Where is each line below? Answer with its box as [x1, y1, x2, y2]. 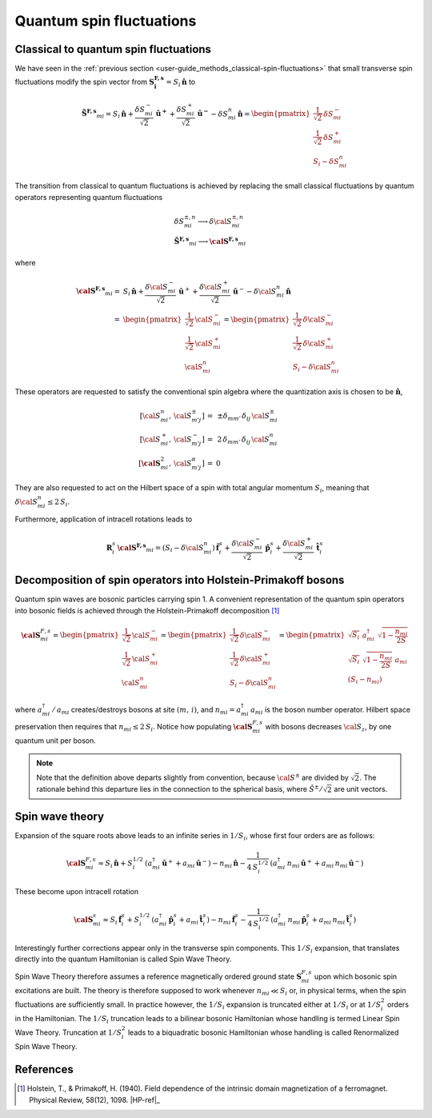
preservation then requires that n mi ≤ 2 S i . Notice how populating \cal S [14, 721, 253, 733]
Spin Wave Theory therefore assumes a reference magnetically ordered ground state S [14, 972, 302, 981]
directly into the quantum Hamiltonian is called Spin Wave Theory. [14, 954, 232, 964]
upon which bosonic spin [314, 972, 398, 981]
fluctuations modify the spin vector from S [14, 77, 155, 87]
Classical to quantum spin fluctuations [14, 42, 212, 56]
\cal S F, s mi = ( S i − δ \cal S [117, 541, 204, 554]
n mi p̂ [287, 915, 307, 926]
